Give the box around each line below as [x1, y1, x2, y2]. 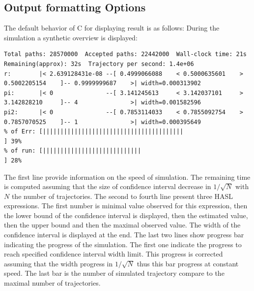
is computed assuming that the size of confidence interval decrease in [4, 181, 211, 192]
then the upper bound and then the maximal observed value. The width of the [4, 220, 241, 230]
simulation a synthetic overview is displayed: [4, 32, 138, 42]
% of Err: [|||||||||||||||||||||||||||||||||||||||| [4, 128, 184, 135]
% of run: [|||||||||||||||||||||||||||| [4, 147, 141, 155]
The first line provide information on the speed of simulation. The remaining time [4, 171, 251, 182]
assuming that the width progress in [4, 258, 113, 268]
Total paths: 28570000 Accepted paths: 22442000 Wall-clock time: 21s [4, 51, 247, 58]
